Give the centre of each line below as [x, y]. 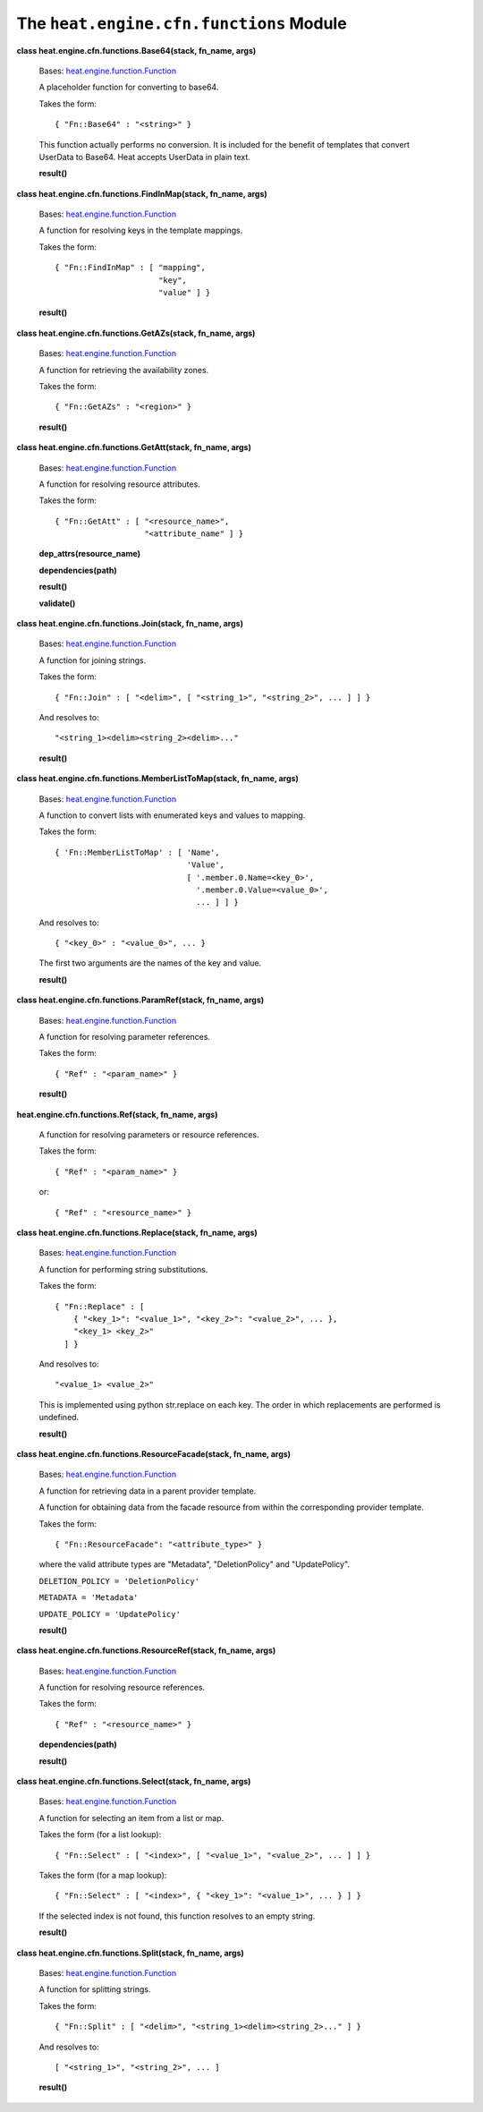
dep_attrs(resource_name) [89, 554]
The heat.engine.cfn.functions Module [182, 23]
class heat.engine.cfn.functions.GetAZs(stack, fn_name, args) [136, 333]
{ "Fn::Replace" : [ [100, 1306]
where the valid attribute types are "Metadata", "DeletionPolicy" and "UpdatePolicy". [195, 1564]
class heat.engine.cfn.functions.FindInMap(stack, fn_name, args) [142, 193]
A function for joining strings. [93, 660]
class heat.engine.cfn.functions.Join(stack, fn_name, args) [130, 624]
